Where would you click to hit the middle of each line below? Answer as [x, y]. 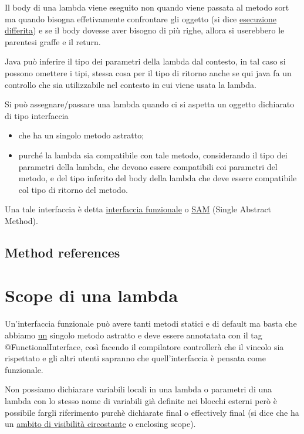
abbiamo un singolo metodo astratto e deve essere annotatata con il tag [134, 335]
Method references [63, 252]
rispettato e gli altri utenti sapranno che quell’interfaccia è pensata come [135, 358]
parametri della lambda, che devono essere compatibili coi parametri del [148, 166]
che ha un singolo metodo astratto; [81, 135]
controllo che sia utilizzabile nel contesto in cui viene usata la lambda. [131, 84]
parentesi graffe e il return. [53, 41]
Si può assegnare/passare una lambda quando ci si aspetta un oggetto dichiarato [150, 104]
